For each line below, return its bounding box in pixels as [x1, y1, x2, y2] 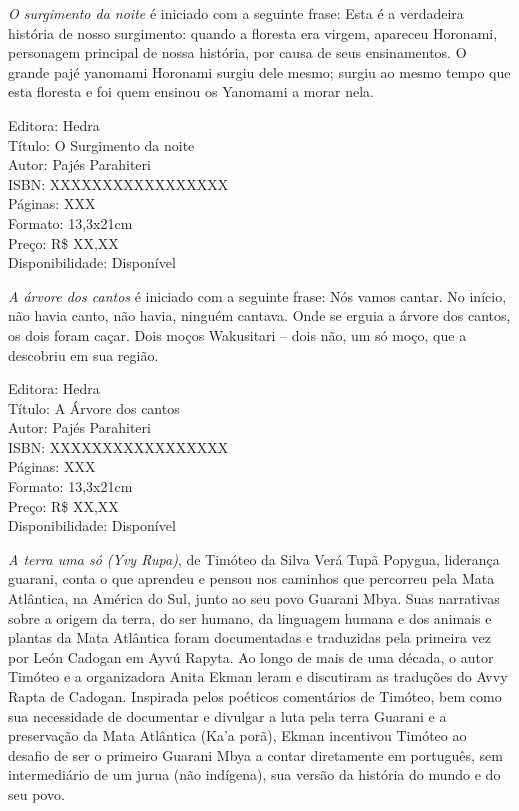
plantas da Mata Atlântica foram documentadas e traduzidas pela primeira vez [8, 627, 491, 648]
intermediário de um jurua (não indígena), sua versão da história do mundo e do [8, 764, 501, 785]
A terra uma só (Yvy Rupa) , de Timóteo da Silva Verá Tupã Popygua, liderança [8, 548, 500, 569]
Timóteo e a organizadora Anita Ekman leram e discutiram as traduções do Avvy [8, 666, 508, 687]
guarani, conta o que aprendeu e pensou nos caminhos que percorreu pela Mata [8, 568, 495, 589]
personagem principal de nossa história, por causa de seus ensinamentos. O [8, 42, 467, 63]
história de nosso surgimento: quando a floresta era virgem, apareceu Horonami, [8, 22, 498, 43]
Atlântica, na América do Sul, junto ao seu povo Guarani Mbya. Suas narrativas [8, 588, 500, 609]
